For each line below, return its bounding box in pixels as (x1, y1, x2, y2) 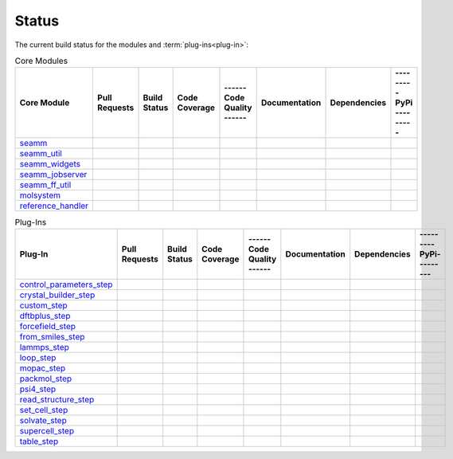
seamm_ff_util (19, 179, 72, 190)
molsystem (19, 190, 61, 201)
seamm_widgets (19, 159, 81, 170)
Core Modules (14, 56, 68, 67)
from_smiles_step (19, 331, 85, 342)
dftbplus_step (19, 310, 71, 321)
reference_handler (19, 200, 89, 211)
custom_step (19, 300, 68, 311)
